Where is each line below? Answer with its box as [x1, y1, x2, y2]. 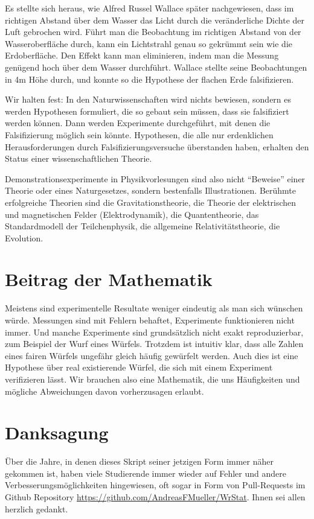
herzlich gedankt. [5, 502, 68, 515]
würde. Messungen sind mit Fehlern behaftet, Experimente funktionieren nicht [5, 314, 295, 326]
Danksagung [5, 420, 109, 445]
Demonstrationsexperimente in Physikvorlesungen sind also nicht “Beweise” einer [5, 172, 306, 185]
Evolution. [5, 231, 43, 244]
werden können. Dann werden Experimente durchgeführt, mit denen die [5, 116, 271, 129]
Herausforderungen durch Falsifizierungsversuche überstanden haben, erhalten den [5, 140, 309, 153]
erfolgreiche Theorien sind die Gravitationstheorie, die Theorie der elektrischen [5, 196, 296, 208]
